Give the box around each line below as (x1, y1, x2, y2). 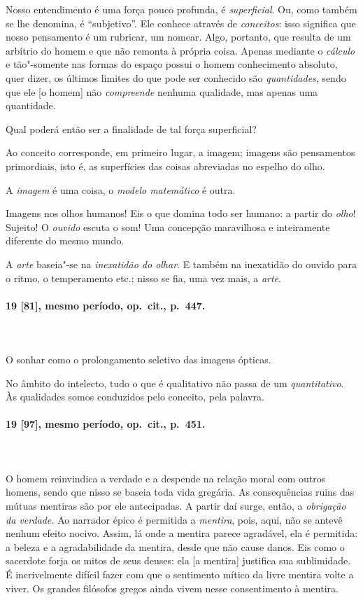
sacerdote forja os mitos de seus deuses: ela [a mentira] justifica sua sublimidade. (6, 553, 351, 568)
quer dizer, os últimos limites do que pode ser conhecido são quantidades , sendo (6, 70, 346, 85)
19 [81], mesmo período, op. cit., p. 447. (6, 298, 206, 312)
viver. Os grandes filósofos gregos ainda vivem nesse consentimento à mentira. (6, 580, 339, 595)
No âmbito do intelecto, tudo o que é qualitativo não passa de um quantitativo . (6, 375, 344, 390)
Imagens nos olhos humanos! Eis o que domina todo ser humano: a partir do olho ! (6, 206, 356, 221)
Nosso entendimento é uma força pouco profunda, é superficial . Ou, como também (6, 2, 357, 16)
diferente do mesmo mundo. (6, 233, 124, 248)
